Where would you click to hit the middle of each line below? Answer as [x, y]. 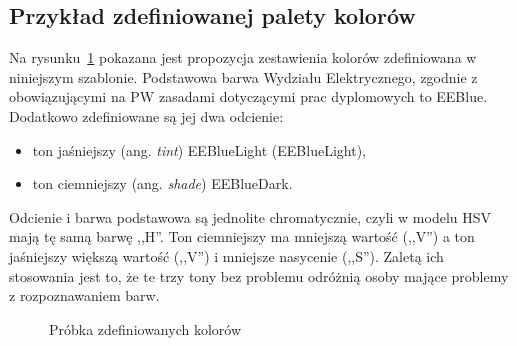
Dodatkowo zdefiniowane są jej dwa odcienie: [146, 115]
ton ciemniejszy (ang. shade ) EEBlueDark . [162, 183]
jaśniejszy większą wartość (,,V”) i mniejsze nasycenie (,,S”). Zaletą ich [226, 255]
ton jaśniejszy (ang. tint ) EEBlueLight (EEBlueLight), [199, 149]
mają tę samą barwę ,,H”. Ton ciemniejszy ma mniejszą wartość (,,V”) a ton [242, 236]
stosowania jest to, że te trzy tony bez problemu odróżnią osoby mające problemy [259, 275]
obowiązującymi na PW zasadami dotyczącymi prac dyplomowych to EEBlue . [248, 96]
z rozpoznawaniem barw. [84, 295]
